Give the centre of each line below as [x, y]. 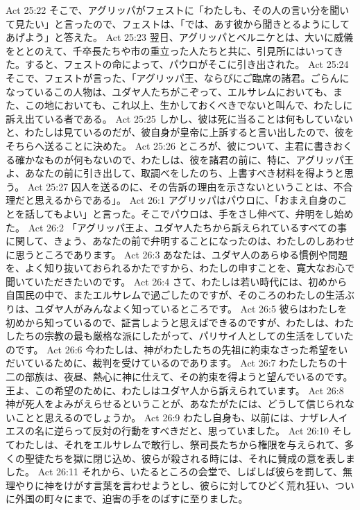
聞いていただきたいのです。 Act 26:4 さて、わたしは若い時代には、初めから [177, 281]
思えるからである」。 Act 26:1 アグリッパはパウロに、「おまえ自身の [186, 200]
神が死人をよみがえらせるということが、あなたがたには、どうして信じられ [175, 404]
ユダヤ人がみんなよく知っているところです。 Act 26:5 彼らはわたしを [191, 309]
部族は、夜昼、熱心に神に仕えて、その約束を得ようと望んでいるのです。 [189, 377]
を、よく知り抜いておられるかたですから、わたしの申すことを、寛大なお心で [180, 268]
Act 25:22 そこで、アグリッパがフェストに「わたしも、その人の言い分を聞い [178, 10]
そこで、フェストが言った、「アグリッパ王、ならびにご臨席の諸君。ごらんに [178, 77]
